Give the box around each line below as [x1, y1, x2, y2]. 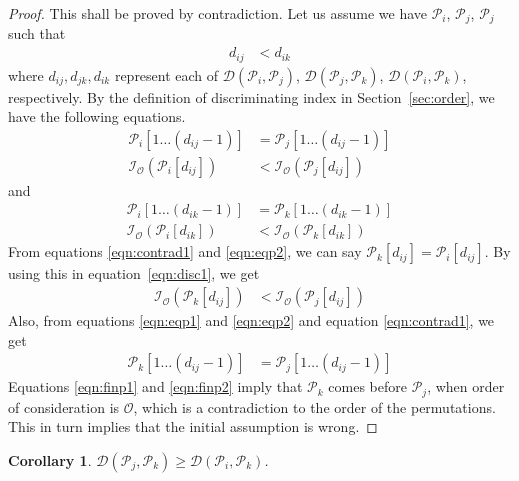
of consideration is [8, 396, 120, 417]
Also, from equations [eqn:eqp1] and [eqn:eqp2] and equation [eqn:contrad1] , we [8, 310, 495, 331]
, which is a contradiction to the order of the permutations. [133, 396, 496, 417]
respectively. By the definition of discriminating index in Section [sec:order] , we [8, 86, 495, 107]
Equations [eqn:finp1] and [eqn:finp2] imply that [8, 376, 303, 397]
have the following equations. [8, 106, 186, 127]
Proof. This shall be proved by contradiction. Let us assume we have [8, 3, 428, 23]
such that [8, 23, 66, 44]
